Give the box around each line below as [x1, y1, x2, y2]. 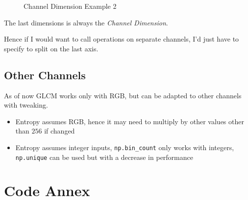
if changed [44, 126, 75, 136]
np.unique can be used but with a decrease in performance [15, 152, 193, 162]
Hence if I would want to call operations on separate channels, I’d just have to [4, 34, 239, 44]
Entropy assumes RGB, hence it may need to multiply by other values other [15, 116, 244, 126]
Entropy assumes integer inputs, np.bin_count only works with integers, [15, 142, 234, 152]
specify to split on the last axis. [4, 43, 99, 53]
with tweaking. [4, 100, 48, 110]
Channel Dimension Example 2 [24, 1, 117, 11]
